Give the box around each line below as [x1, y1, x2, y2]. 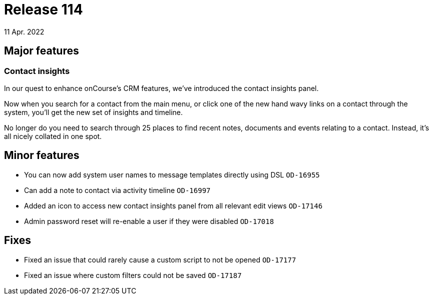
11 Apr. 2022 [4, 27, 45, 36]
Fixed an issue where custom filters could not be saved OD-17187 [24, 270, 242, 279]
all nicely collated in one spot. [4, 131, 102, 140]
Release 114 [4, 1, 83, 18]
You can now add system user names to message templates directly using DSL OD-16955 [24, 170, 320, 179]
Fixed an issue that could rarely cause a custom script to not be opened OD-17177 [24, 255, 296, 264]
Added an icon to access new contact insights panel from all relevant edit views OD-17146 [24, 201, 323, 210]
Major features [4, 44, 79, 57]
